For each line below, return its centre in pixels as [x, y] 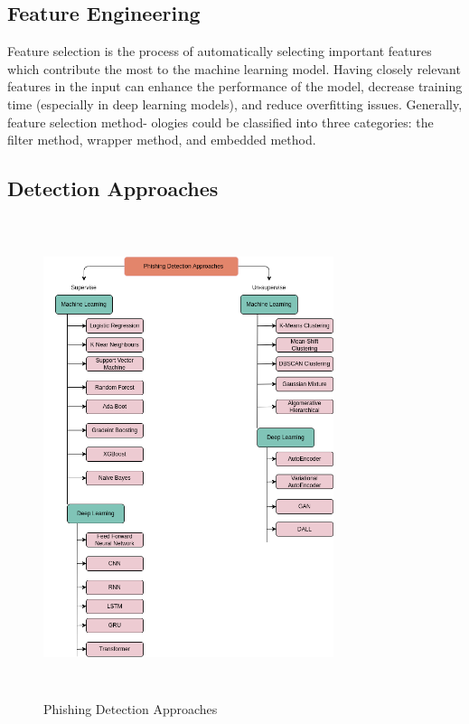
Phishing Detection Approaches [131, 708]
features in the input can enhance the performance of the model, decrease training [235, 86]
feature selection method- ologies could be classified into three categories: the [220, 122]
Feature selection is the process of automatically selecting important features [220, 51]
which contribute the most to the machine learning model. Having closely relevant [234, 68]
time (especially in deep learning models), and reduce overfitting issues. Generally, [235, 103]
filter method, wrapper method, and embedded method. [162, 140]
